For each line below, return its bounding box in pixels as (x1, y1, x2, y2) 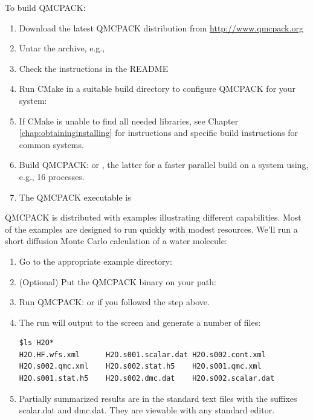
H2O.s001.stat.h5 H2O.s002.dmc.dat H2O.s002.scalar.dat (19, 374, 275, 383)
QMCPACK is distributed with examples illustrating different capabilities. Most (5, 211, 302, 224)
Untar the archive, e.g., (19, 42, 105, 54)
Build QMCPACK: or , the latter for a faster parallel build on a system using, (19, 158, 309, 171)
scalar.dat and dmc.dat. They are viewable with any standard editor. (19, 404, 275, 416)
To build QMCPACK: (5, 1, 86, 13)
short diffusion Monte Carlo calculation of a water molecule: (5, 234, 227, 247)
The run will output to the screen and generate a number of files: (19, 315, 261, 328)
